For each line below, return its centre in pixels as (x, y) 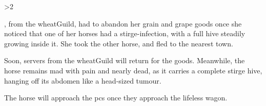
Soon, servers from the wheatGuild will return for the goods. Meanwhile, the (125, 60)
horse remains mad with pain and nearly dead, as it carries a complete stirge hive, (133, 70)
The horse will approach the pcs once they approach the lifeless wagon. (116, 98)
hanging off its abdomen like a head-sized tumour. (83, 80)
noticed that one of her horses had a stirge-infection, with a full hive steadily (125, 33)
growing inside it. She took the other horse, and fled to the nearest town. (119, 43)
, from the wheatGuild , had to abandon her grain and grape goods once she (123, 23)
